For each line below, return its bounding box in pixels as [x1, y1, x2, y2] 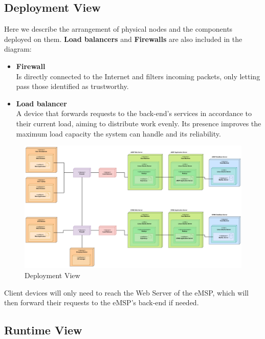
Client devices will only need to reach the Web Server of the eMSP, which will [4, 287, 249, 298]
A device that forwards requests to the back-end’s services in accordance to [16, 108, 252, 119]
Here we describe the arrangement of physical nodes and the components [4, 24, 233, 34]
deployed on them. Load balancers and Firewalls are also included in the [4, 33, 242, 44]
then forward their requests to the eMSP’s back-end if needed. [4, 297, 199, 308]
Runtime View [4, 322, 82, 338]
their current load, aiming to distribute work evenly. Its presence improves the [16, 118, 261, 128]
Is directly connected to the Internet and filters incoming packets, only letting [16, 71, 260, 81]
